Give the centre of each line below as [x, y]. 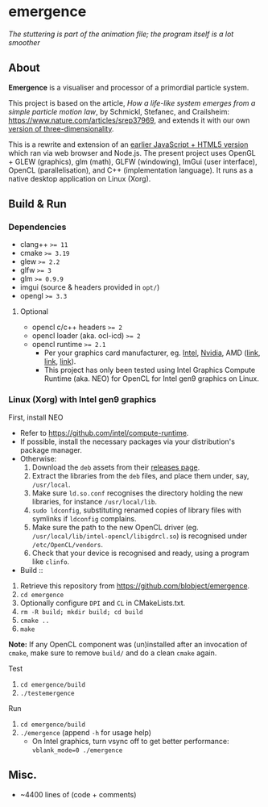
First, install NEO [36, 417]
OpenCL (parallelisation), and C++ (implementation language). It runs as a [131, 170]
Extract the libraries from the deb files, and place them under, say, [140, 475]
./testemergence [47, 693]
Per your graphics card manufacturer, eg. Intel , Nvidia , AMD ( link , [152, 353]
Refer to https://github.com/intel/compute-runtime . [104, 433]
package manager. [51, 449]
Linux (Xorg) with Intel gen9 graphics [82, 399]
